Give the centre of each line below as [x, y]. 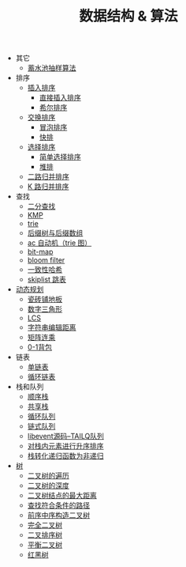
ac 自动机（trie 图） [60, 243]
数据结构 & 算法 [128, 16]
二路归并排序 [48, 177]
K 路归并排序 [48, 187]
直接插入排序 [60, 98]
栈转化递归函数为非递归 [65, 456]
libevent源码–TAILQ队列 [65, 437]
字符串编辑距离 [52, 327]
